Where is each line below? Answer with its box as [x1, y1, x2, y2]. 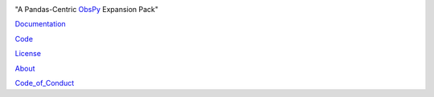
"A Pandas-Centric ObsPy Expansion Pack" [14, 5, 159, 14]
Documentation [14, 19, 66, 29]
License [14, 49, 42, 59]
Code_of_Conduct [14, 78, 75, 87]
